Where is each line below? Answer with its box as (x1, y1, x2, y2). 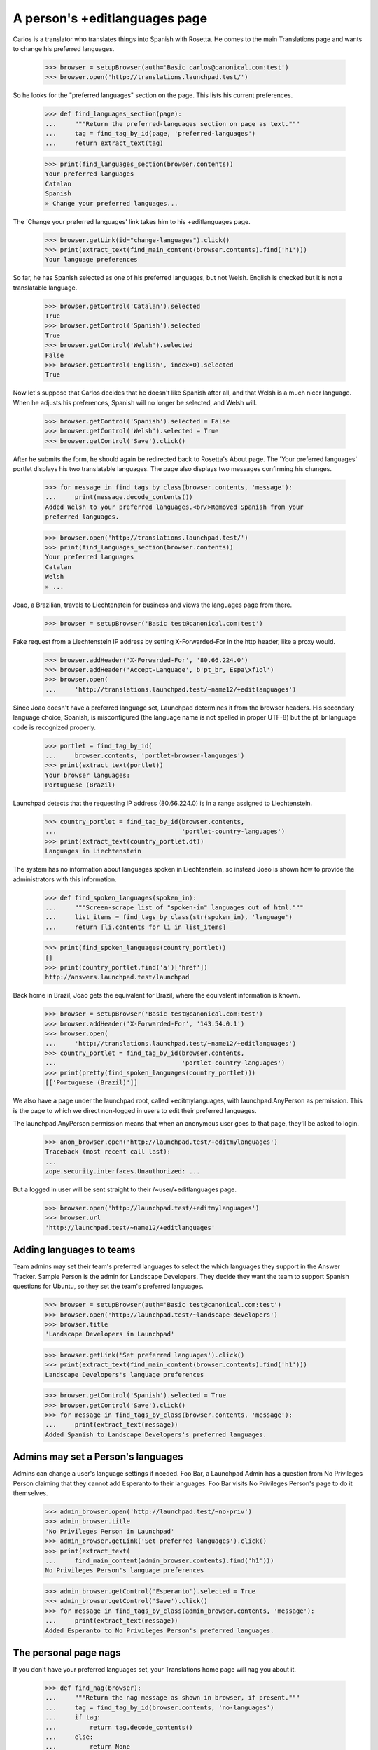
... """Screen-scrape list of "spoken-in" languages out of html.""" (45, 903, 304, 911)
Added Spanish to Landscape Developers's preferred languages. (45, 1430, 267, 1438)
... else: (45, 1732, 94, 1741)
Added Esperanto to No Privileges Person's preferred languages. (45, 1626, 274, 1634)
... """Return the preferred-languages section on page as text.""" (45, 120, 300, 127)
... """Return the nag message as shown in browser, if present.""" (45, 1694, 300, 1702)
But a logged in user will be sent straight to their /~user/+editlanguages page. (13, 1185, 237, 1193)
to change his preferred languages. (13, 44, 115, 52)
